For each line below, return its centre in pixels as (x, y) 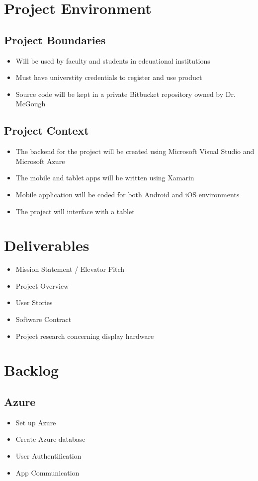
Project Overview (42, 285)
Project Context (46, 130)
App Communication (47, 472)
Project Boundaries (55, 40)
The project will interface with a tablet (75, 211)
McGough (31, 104)
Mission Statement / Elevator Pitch (70, 269)
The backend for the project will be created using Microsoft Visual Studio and (135, 151)
